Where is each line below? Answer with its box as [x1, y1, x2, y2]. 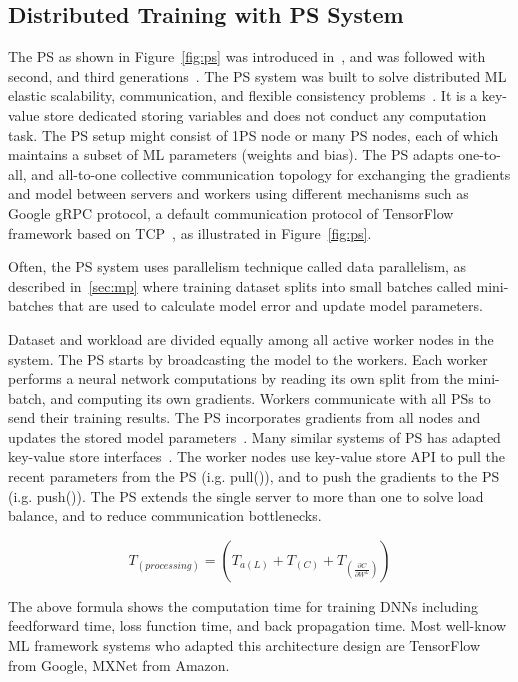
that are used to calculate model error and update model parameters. [58, 295, 483, 316]
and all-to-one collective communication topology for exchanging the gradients [31, 163, 511, 184]
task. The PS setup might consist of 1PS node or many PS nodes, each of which [8, 124, 499, 145]
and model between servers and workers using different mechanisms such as [8, 183, 469, 204]
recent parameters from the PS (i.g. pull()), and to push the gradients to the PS [8, 466, 500, 487]
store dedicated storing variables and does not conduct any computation [44, 104, 487, 125]
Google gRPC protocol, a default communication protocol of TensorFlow [8, 202, 454, 223]
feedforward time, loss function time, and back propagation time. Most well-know [8, 615, 507, 636]
